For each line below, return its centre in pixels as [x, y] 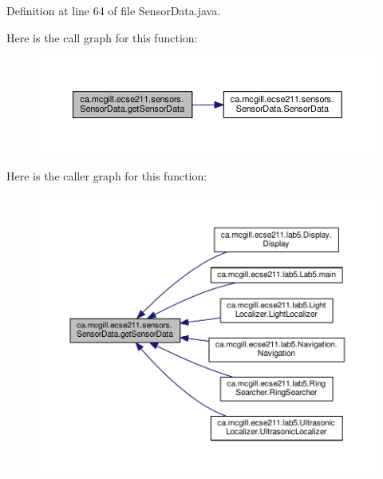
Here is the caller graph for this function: [107, 176]
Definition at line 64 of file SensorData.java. [114, 10]
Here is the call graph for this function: [102, 37]
